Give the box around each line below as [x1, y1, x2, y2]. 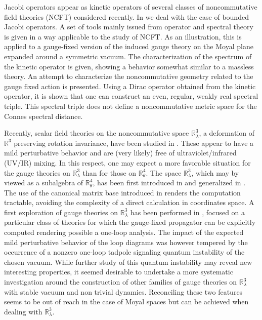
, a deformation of [199, 128, 255, 138]
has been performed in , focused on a [130, 207, 245, 217]
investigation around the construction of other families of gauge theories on [4, 276, 237, 287]
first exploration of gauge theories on [4, 207, 118, 217]
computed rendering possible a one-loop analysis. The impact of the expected [4, 227, 244, 237]
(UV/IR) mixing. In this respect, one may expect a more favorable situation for [4, 157, 251, 168]
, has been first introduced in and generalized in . [93, 177, 246, 188]
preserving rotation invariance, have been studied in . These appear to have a [14, 137, 254, 148]
